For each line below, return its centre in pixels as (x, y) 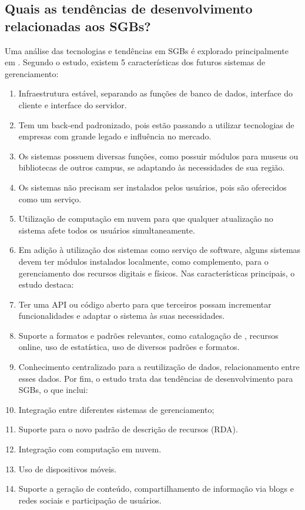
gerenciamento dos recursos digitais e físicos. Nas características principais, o (157, 273)
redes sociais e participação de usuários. (90, 500)
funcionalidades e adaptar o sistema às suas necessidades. (122, 316)
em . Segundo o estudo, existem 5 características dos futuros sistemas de (135, 62)
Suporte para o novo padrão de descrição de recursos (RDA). (128, 429)
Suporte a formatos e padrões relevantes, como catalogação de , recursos (148, 335)
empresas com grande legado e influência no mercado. (115, 136)
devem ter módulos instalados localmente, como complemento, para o (143, 261)
